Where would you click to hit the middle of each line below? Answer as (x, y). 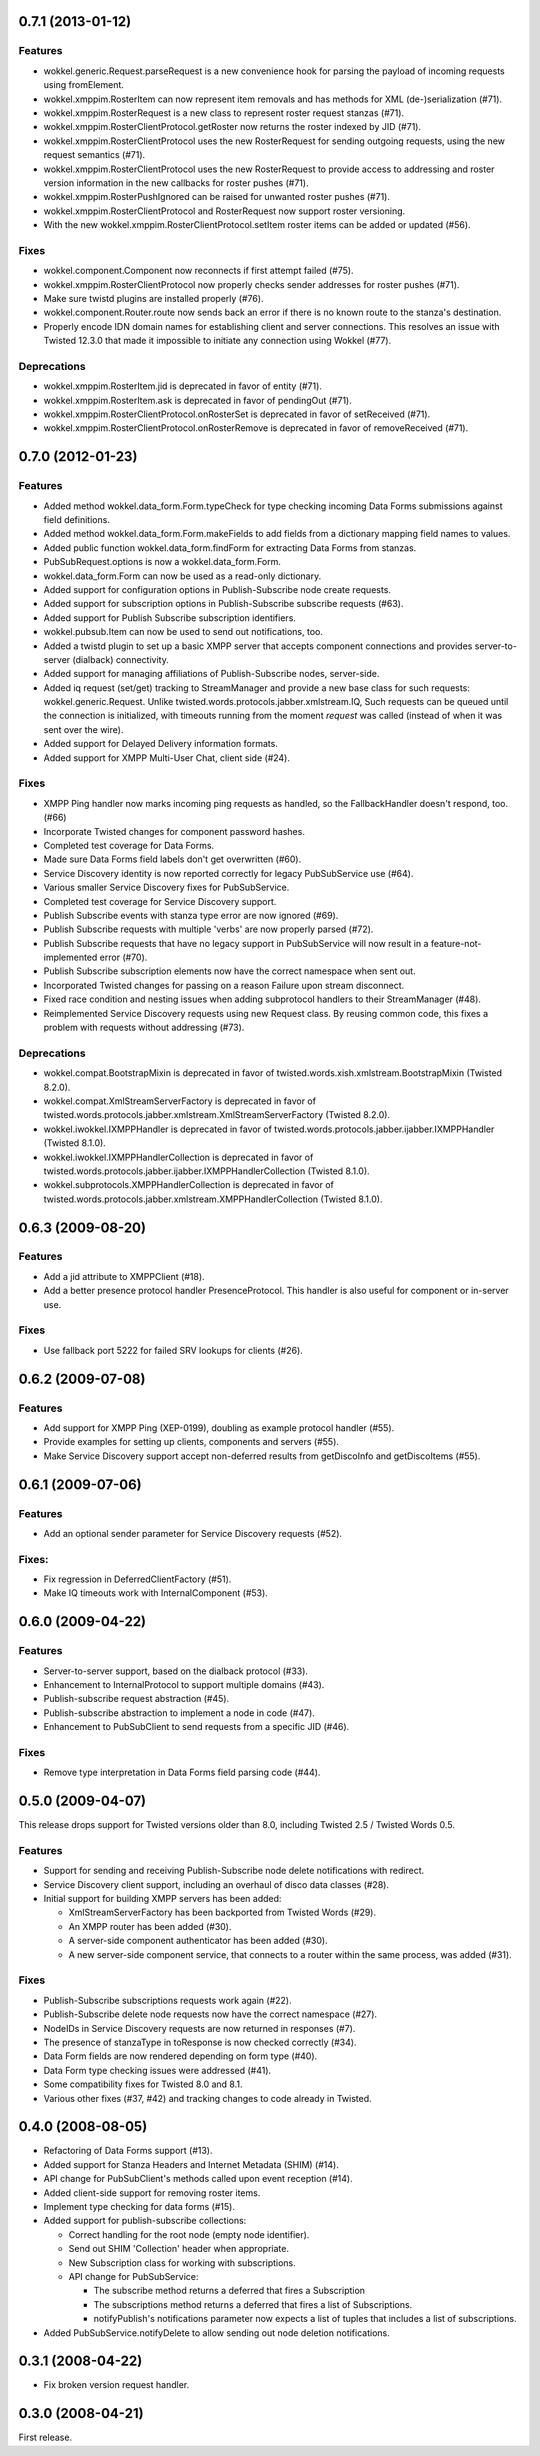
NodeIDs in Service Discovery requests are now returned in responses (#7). (199, 2028)
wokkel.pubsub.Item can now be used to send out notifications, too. (183, 632)
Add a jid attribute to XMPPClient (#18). (124, 1276)
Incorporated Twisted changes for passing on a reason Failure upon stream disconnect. (224, 985)
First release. (45, 2437)
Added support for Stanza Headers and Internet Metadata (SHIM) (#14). (191, 2164)
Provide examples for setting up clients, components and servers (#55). (191, 1442)
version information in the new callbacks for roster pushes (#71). (176, 182)
